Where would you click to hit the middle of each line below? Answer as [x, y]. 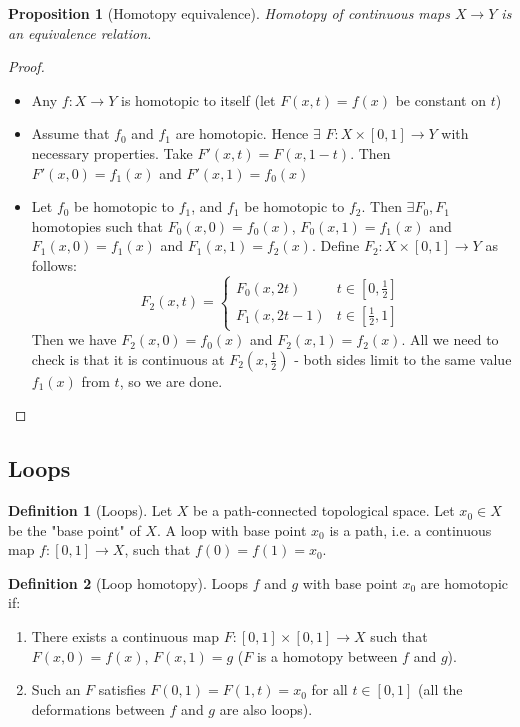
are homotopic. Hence [242, 133]
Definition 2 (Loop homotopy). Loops [128, 582]
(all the [440, 689]
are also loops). [266, 708]
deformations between [98, 708]
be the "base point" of [74, 529]
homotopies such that [97, 225]
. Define [335, 245]
